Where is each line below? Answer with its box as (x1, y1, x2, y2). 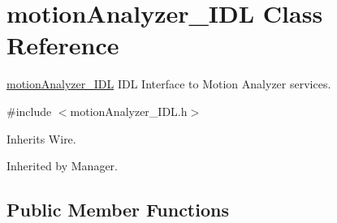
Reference (6, 28, 119, 62)
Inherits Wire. (6, 130, 76, 147)
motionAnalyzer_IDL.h (70, 102, 188, 119)
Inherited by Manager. (6, 157, 118, 174)
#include (6, 102, 52, 119)
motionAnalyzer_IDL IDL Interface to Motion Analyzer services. (6, 75, 331, 92)
